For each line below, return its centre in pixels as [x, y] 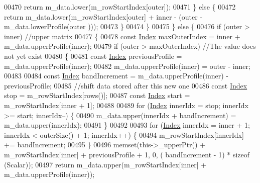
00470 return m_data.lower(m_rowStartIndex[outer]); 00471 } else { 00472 [120, 7]
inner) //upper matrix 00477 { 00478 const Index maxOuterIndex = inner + [122, 36]
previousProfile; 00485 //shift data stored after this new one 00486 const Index [126, 85]
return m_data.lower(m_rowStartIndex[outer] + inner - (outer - [103, 16]
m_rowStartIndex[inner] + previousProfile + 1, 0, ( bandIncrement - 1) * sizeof [127, 154]
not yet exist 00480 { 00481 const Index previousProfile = [93, 56]
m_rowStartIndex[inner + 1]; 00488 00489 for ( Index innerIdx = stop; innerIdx [126, 105]
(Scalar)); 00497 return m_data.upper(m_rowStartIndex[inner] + [105, 164]
